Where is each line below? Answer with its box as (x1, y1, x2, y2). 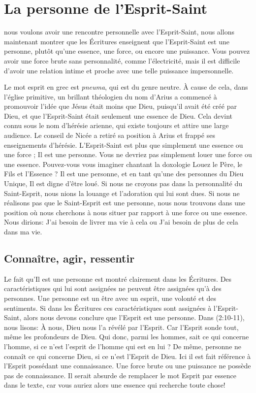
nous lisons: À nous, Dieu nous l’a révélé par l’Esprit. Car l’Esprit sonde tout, (4, 322, 239, 332)
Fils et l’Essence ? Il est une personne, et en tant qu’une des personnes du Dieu (4, 168, 244, 179)
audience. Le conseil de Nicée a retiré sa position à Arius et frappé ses (4, 130, 215, 140)
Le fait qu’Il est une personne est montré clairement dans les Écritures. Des (4, 273, 232, 284)
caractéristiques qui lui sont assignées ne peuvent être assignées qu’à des (4, 283, 222, 294)
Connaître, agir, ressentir (4, 250, 135, 265)
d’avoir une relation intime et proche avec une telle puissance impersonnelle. (4, 65, 234, 75)
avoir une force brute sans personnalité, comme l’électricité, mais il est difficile (4, 55, 240, 65)
